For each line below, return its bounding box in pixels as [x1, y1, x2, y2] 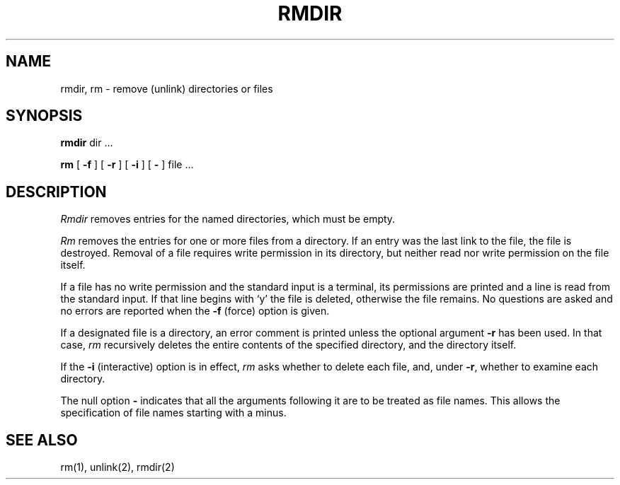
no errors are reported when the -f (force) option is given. [60, 305, 330, 317]
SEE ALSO [6, 431, 78, 449]
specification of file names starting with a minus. [60, 407, 287, 419]
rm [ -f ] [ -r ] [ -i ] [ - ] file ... [60, 158, 194, 171]
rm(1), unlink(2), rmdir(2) [60, 461, 175, 474]
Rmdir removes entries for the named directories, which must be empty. [60, 213, 396, 226]
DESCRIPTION [6, 182, 107, 201]
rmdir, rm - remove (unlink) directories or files [60, 82, 273, 95]
